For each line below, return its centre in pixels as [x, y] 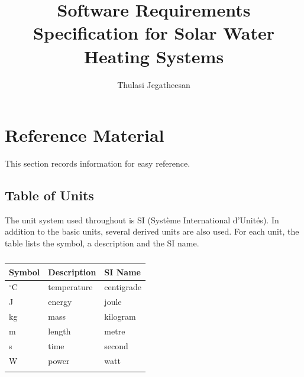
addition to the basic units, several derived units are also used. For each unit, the [152, 231]
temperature [70, 287]
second [116, 345]
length [59, 331]
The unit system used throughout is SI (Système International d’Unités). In [142, 220]
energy [60, 302]
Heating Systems [154, 56]
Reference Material [85, 135]
